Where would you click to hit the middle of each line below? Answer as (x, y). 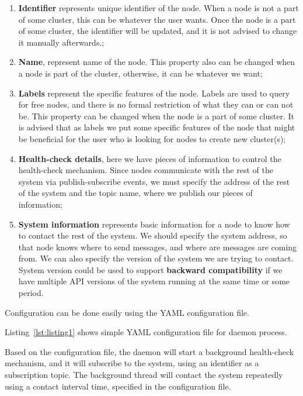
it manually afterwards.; (61, 42)
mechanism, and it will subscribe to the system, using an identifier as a (132, 363)
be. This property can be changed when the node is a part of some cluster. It (156, 116)
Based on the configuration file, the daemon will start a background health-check (149, 351)
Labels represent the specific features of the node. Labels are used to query (154, 93)
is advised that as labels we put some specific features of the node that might (157, 127)
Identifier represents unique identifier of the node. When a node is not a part (159, 8)
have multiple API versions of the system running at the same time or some (154, 281)
